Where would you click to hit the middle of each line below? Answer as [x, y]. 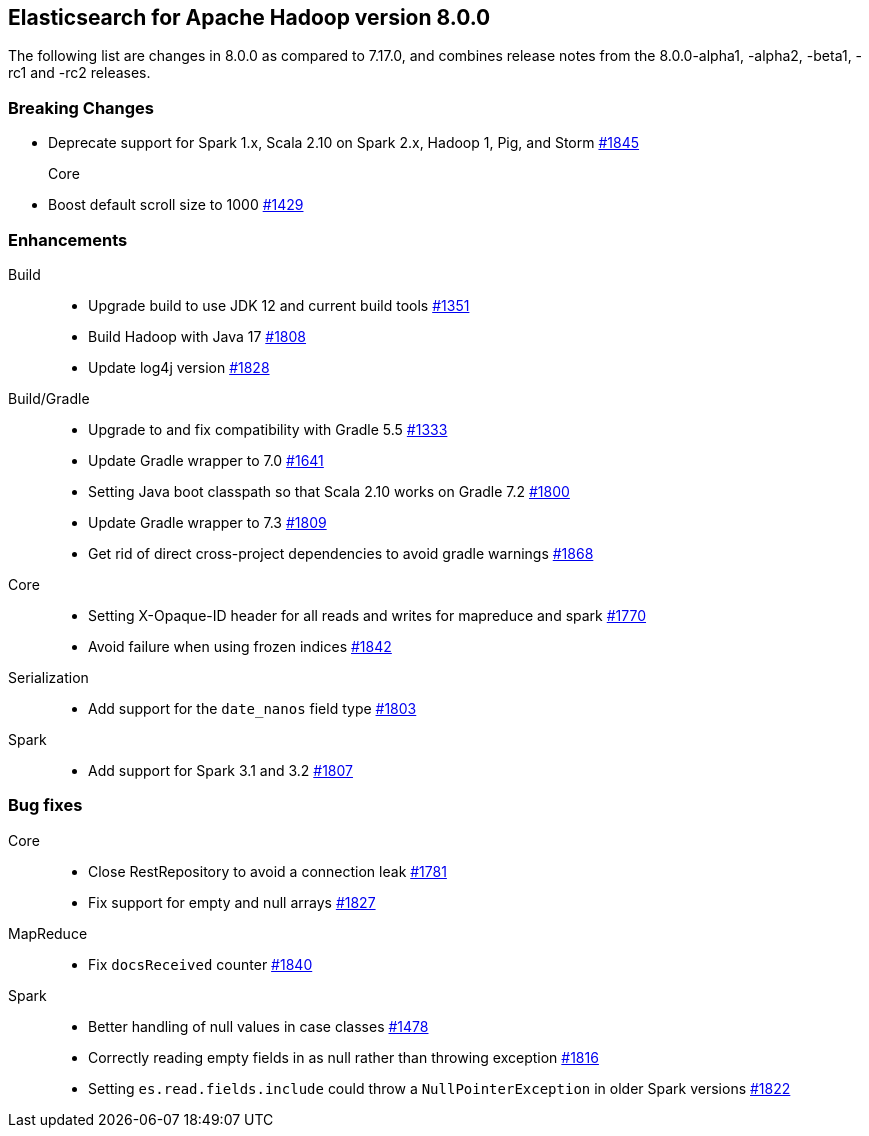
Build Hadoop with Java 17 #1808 [197, 336]
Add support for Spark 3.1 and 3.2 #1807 [220, 770]
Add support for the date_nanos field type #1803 [252, 708]
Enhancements [68, 239]
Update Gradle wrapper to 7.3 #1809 [207, 522]
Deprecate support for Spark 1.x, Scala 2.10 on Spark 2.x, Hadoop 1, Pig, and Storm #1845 [344, 143]
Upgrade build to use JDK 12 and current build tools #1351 [279, 305]
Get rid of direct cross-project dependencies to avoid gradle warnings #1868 [341, 553]
